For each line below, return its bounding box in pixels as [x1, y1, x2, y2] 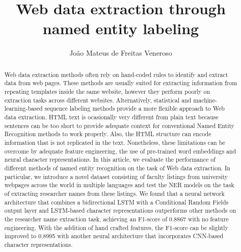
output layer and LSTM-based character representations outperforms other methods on [4, 206, 236, 215]
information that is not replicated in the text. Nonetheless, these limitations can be [4, 138, 225, 146]
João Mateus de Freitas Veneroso [69, 47, 172, 58]
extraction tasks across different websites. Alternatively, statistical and [4, 95, 192, 104]
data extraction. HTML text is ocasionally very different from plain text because [4, 112, 219, 121]
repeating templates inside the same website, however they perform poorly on [4, 87, 210, 96]
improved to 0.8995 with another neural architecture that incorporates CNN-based [4, 232, 224, 240]
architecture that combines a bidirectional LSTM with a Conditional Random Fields [4, 197, 229, 206]
